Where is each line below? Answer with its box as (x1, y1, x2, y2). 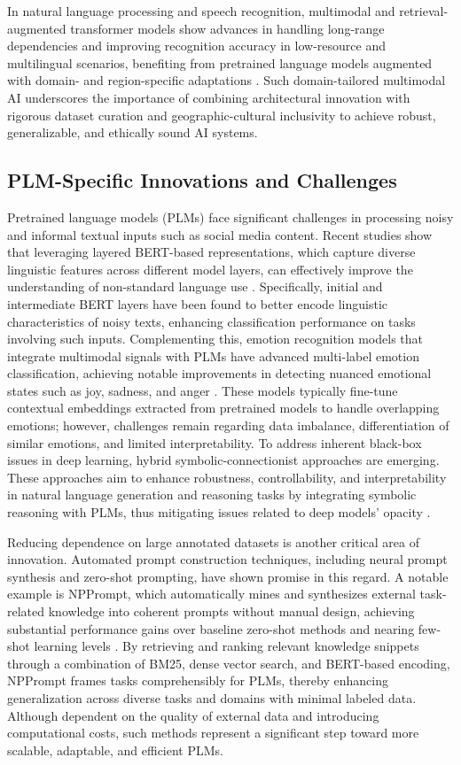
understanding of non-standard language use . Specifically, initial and (7, 277, 383, 296)
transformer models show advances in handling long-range (70, 19, 385, 37)
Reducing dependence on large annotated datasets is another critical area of (7, 532, 419, 551)
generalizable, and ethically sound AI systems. (7, 123, 258, 142)
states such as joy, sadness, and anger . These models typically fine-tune (7, 381, 398, 399)
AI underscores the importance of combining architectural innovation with (7, 88, 410, 106)
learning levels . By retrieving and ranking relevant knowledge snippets (34, 637, 419, 655)
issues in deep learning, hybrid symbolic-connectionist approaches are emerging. (7, 451, 440, 469)
